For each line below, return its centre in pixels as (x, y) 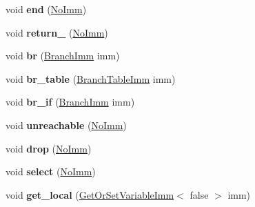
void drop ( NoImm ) (49, 148)
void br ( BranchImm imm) (63, 56)
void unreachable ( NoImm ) (66, 125)
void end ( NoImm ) (46, 9)
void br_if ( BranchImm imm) (70, 102)
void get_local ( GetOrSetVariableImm (90, 194)
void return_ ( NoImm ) (57, 32)
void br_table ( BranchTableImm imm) (91, 78)
